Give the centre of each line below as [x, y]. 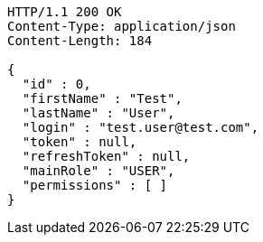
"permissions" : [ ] [95, 185]
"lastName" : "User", [99, 113]
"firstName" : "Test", [102, 98]
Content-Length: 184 [80, 41]
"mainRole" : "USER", [99, 171]
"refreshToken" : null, [106, 156]
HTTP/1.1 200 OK [65, 12]
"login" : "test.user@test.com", [141, 127]
